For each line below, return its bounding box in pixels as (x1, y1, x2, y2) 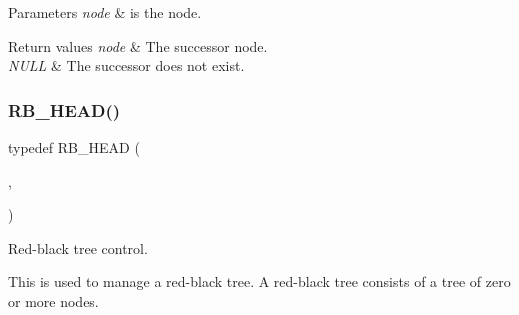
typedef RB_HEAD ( (8, 137, 140, 157)
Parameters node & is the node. (8, 2, 202, 22)
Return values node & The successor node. (8, 35, 268, 56)
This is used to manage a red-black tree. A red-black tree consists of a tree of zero (8, 271, 511, 292)
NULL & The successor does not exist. (8, 55, 245, 76)
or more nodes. (8, 290, 99, 311)
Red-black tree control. (8, 237, 148, 258)
